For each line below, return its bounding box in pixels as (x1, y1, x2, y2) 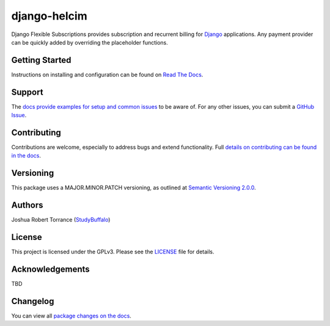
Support (11, 87, 43, 97)
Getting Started (11, 55, 71, 65)
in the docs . (11, 152, 41, 159)
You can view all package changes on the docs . (11, 312, 131, 319)
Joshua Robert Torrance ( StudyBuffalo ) (11, 216, 111, 223)
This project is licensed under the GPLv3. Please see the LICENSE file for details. (11, 248, 215, 256)
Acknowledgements (11, 264, 90, 274)
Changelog (11, 296, 54, 306)
